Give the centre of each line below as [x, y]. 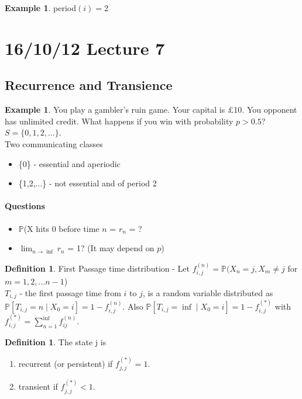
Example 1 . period [41, 8]
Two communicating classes [54, 143]
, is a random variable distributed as [208, 292]
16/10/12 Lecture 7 [85, 48]
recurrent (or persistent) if [66, 363]
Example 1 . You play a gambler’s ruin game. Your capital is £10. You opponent [151, 110]
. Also [133, 306]
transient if [38, 386]
